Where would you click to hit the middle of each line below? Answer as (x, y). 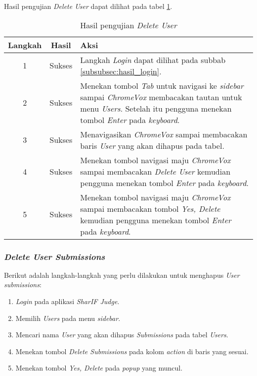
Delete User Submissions (55, 256)
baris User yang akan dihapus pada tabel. (152, 145)
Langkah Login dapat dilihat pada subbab (153, 60)
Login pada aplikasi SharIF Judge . (67, 301)
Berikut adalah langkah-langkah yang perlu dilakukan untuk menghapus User (122, 275)
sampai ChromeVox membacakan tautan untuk (161, 97)
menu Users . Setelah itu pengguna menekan (156, 108)
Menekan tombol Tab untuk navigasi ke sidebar (162, 85)
